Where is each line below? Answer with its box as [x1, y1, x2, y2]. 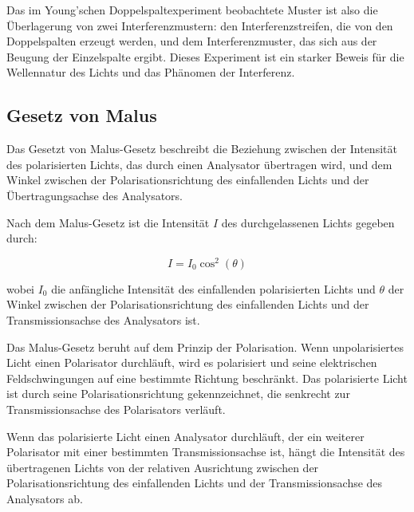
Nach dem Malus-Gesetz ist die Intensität [6, 214, 210, 230]
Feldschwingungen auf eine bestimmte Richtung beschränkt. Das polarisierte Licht [6, 369, 408, 386]
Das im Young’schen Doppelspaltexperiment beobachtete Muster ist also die [6, 2, 378, 18]
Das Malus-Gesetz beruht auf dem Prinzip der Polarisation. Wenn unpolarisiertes [6, 338, 404, 355]
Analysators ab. [6, 490, 83, 506]
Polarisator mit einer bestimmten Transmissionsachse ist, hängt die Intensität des [6, 443, 405, 460]
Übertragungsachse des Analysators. [6, 187, 183, 203]
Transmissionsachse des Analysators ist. [6, 312, 200, 328]
